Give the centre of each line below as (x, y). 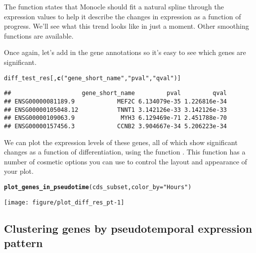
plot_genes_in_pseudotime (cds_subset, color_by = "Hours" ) (98, 187)
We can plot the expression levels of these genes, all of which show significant (121, 142)
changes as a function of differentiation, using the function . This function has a (125, 152)
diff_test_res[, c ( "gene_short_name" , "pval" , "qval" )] (93, 78)
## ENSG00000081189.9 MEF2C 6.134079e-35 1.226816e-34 (116, 101)
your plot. (19, 171)
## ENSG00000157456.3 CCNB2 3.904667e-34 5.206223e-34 (116, 126)
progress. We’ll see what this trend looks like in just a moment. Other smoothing (127, 26)
